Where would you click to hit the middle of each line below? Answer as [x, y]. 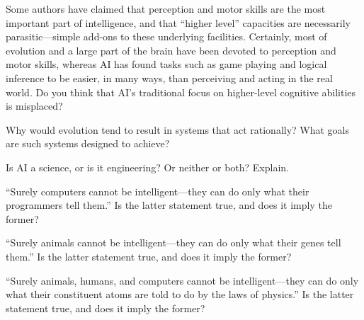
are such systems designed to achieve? [88, 143]
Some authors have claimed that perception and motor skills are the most [166, 8]
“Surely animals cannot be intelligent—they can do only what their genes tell [174, 242]
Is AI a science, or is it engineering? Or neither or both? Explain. [148, 167]
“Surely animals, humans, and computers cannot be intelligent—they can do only [182, 280]
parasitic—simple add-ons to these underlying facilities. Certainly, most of [166, 36]
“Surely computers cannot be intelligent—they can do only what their [158, 191]
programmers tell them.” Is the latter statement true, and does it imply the [169, 205]
